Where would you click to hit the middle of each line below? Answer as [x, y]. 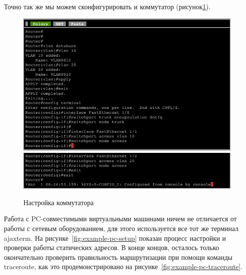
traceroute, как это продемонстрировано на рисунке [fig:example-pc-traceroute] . [123, 266]
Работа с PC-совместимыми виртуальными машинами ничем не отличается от [120, 219]
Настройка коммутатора [59, 202]
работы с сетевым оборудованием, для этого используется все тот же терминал [121, 228]
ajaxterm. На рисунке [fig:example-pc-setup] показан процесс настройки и [115, 238]
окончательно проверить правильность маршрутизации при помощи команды [118, 257]
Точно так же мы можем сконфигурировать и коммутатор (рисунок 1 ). [107, 6]
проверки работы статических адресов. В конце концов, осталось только [112, 247]
